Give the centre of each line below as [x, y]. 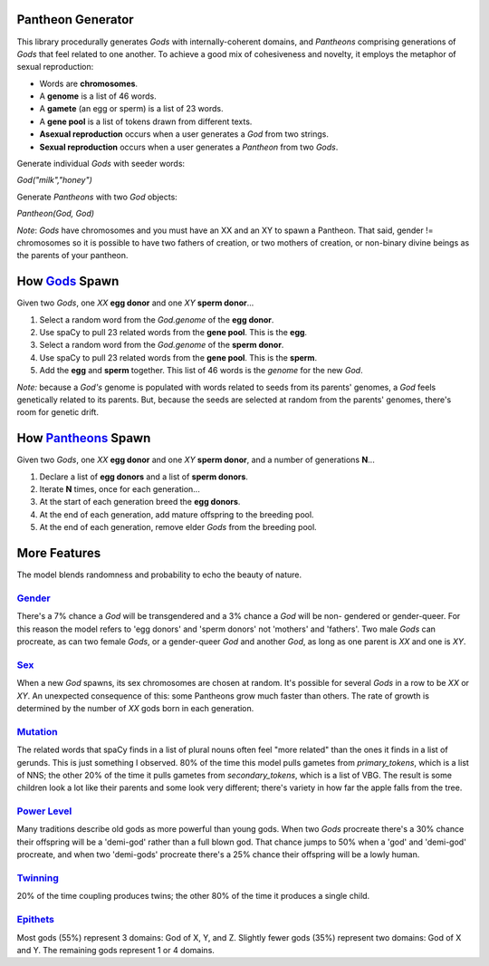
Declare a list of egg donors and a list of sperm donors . [144, 477]
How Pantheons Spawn [84, 438]
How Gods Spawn [68, 281]
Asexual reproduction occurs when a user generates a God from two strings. [184, 134]
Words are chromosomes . [89, 83]
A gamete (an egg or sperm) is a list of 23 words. [131, 109]
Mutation [37, 731]
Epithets [35, 920]
